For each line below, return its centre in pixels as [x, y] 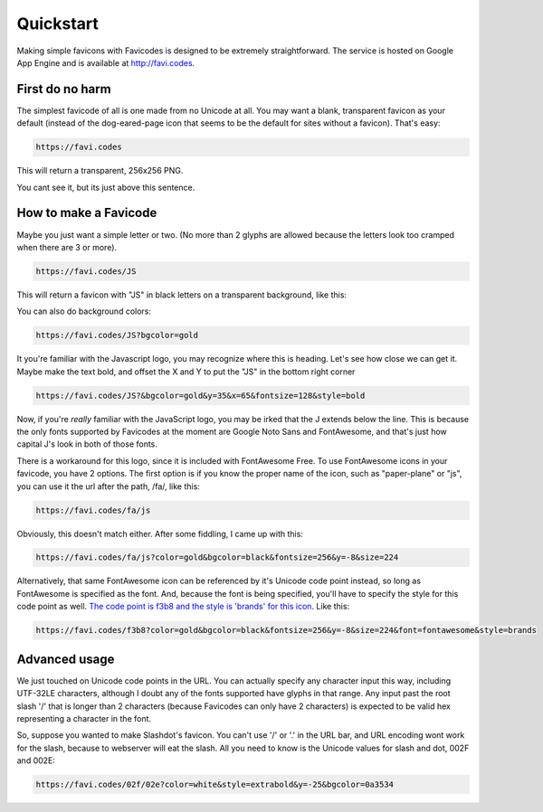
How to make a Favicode [87, 213]
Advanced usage [66, 659]
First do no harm [64, 89]
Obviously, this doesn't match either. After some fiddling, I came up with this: [160, 533]
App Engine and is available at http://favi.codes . [106, 62]
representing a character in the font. [84, 718]
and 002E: [36, 760]
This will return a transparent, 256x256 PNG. [100, 171]
